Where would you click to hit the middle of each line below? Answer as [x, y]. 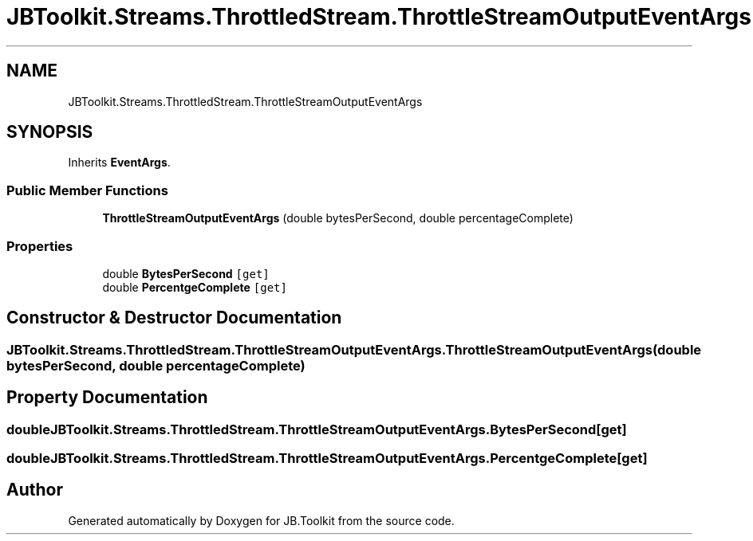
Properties [40, 246]
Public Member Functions [87, 190]
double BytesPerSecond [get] [186, 273]
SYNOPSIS [50, 132]
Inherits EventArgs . [119, 163]
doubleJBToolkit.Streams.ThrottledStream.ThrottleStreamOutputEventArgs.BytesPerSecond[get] [317, 429]
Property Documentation [107, 398]
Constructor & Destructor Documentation [174, 318]
